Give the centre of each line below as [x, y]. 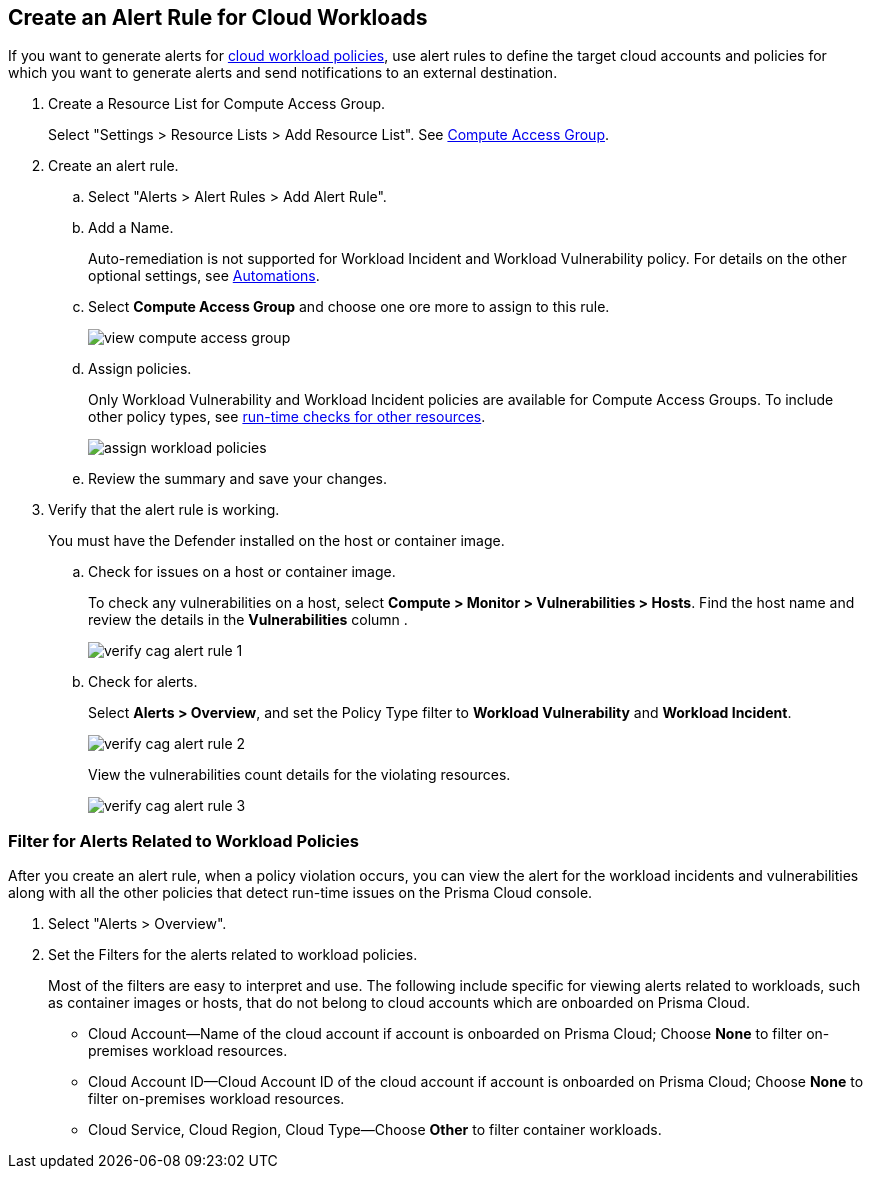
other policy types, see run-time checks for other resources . [287, 417]
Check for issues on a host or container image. [242, 572]
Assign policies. [140, 369]
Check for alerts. [143, 682]
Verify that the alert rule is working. [164, 510]
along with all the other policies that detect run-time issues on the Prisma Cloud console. [300, 893]
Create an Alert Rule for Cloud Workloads [218, 17]
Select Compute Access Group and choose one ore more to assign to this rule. [349, 307]
